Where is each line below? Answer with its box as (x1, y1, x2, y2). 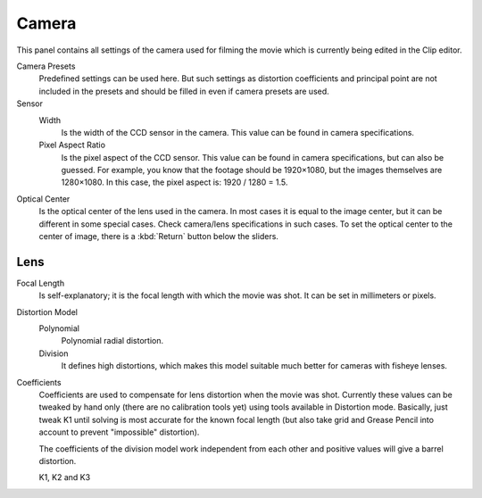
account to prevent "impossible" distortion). (38, 427, 200, 437)
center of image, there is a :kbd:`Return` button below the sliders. (38, 231, 278, 242)
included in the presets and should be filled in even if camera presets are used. (38, 86, 329, 96)
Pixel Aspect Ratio (38, 139, 106, 151)
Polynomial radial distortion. (61, 336, 164, 346)
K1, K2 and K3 (38, 472, 91, 483)
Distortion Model (16, 306, 78, 317)
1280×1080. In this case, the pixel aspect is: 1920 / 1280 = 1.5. (61, 177, 288, 187)
